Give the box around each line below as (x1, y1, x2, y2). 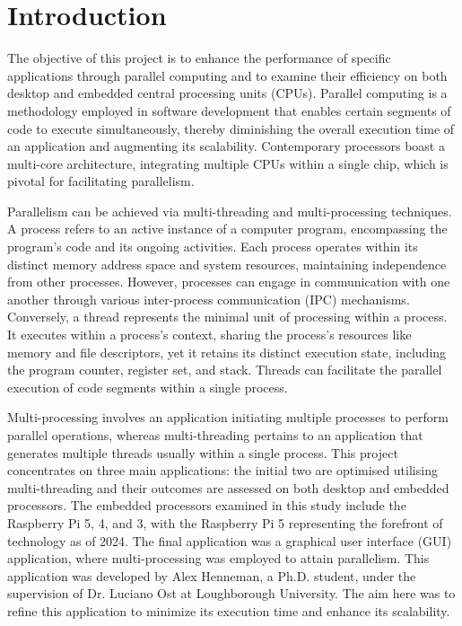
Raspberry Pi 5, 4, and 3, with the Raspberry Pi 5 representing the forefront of (7, 513, 443, 532)
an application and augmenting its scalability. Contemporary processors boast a (7, 137, 445, 155)
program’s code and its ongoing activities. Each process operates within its (7, 237, 418, 256)
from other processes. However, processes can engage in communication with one (7, 272, 450, 291)
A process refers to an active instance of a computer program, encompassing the (7, 219, 448, 238)
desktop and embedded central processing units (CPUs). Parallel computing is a (7, 84, 448, 102)
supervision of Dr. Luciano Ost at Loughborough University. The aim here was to (7, 584, 456, 603)
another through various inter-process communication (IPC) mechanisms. (7, 289, 410, 308)
